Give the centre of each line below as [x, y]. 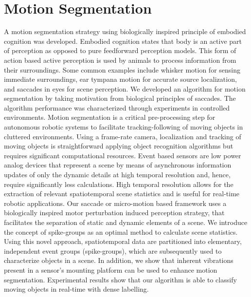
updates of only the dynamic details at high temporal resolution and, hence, [117, 175]
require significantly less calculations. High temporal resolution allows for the [119, 184]
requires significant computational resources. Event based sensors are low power [123, 155]
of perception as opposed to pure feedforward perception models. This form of [120, 50]
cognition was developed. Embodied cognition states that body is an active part [123, 41]
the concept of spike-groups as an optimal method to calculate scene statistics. [121, 232]
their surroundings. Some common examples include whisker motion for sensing [122, 69]
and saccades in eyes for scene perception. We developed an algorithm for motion [125, 88]
